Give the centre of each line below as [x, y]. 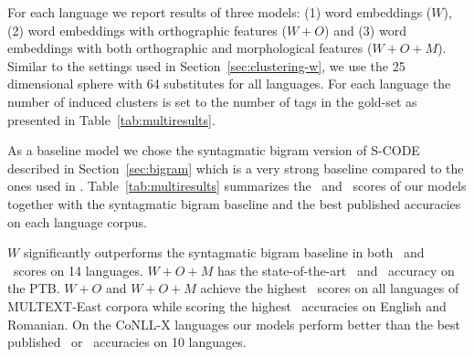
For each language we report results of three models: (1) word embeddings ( [220, 12]
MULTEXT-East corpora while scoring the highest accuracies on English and [227, 305]
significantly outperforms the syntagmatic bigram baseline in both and [224, 252]
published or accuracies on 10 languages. [127, 342]
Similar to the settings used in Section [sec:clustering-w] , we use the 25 [206, 65]
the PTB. [34, 288]
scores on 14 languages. [78, 270]
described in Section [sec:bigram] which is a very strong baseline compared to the [236, 168]
